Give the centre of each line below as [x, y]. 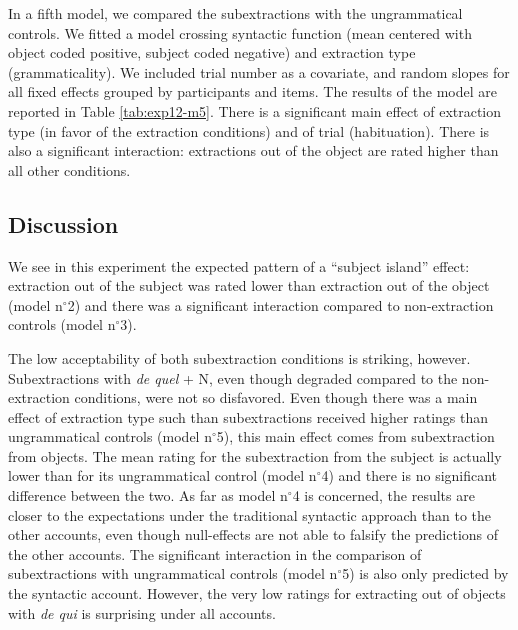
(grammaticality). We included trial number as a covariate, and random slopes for [259, 71]
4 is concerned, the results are [383, 495]
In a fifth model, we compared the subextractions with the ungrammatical [235, 13]
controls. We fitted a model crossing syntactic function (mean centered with [240, 32]
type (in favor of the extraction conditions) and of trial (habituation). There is [249, 130]
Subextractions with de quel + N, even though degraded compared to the [233, 377]
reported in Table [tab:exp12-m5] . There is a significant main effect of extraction [255, 110]
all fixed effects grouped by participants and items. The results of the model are [252, 91]
